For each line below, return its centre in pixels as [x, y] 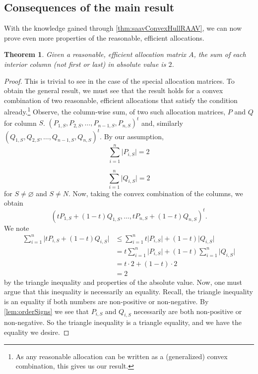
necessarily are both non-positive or [188, 311]
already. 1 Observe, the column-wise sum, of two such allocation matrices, [115, 111]
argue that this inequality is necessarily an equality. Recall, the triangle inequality [129, 292]
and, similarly [162, 123]
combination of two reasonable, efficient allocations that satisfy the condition [121, 100]
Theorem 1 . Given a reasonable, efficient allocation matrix [95, 54]
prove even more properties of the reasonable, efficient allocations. [104, 37]
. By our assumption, [132, 136]
